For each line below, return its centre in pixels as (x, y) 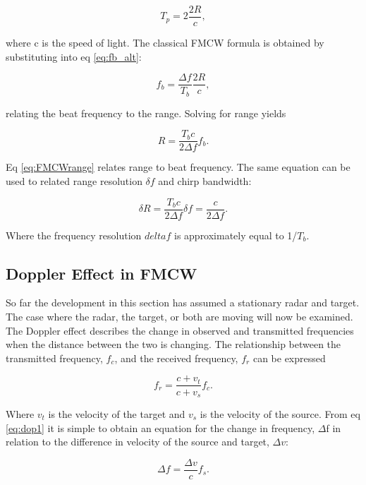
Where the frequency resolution (74, 235)
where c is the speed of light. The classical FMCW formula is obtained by (165, 43)
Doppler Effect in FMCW (102, 273)
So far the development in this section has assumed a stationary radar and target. (183, 303)
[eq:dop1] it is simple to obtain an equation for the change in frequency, (160, 427)
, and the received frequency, (176, 358)
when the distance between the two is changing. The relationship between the (173, 344)
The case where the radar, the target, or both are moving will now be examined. (179, 317)
